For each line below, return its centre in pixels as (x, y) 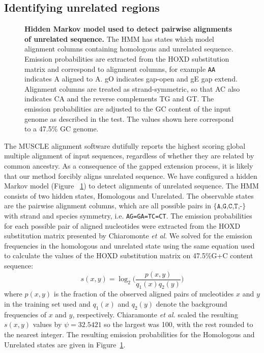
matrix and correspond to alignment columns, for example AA (120, 69)
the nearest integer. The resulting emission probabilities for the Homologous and (129, 334)
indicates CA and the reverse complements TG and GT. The (119, 99)
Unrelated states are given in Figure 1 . (65, 344)
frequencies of (25, 314)
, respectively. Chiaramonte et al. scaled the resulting (155, 314)
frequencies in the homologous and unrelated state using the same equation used (129, 245)
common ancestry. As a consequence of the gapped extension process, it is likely (129, 165)
